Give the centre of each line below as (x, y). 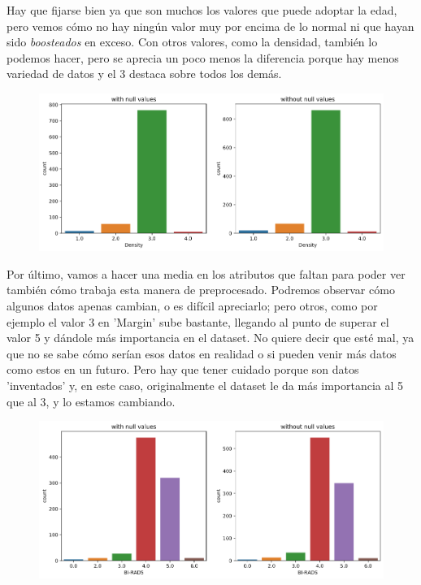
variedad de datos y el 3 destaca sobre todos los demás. (144, 74)
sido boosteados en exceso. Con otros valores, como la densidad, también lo (192, 42)
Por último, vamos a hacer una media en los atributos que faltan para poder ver (206, 273)
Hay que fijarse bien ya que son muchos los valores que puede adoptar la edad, (202, 10)
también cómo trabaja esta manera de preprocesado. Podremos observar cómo (201, 290)
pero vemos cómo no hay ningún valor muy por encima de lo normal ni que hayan (210, 26)
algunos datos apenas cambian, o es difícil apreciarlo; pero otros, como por (192, 305)
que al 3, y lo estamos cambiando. (91, 401)
